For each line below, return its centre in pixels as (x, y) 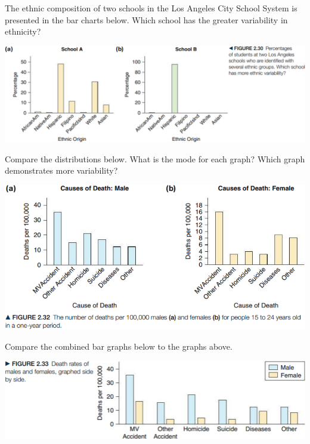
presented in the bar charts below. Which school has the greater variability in (146, 19)
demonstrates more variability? (61, 170)
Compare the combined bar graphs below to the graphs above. (119, 346)
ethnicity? (23, 31)
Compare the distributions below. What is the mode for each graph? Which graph (155, 158)
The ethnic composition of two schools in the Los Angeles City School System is (151, 8)
